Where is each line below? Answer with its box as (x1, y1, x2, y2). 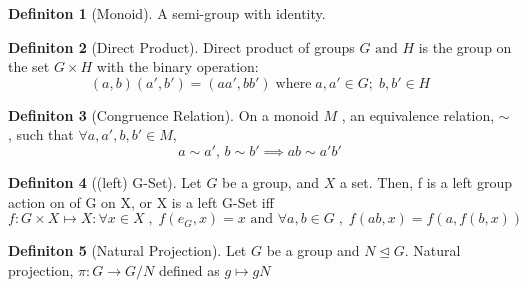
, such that (8, 124, 74, 145)
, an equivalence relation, (341, 104, 495, 125)
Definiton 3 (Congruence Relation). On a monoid (8, 104, 319, 125)
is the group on (418, 36, 512, 57)
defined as (158, 259, 220, 280)
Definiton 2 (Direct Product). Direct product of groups (8, 36, 355, 57)
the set (8, 56, 50, 77)
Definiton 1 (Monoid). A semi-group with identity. (8, 3, 326, 23)
